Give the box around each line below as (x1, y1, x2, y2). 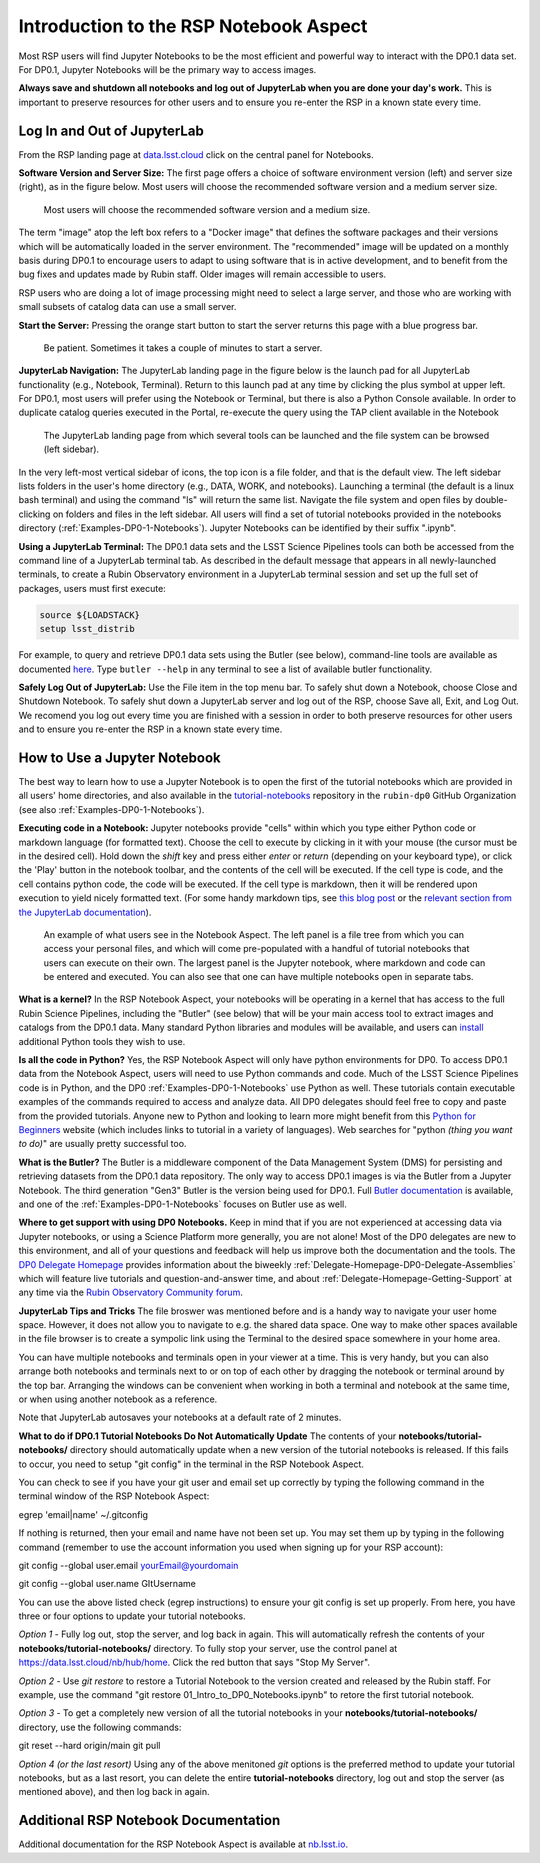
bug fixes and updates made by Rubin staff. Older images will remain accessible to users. (18, 268, 387, 280)
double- (475, 494, 509, 506)
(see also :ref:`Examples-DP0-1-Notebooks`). (18, 803, 205, 815)
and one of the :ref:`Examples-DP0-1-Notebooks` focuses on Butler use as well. (18, 1198, 347, 1210)
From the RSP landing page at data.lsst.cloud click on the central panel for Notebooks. (18, 148, 374, 160)
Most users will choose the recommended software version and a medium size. (43, 203, 371, 215)
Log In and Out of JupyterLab (18, 122, 204, 139)
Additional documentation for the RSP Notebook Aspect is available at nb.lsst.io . (18, 1838, 349, 1850)
